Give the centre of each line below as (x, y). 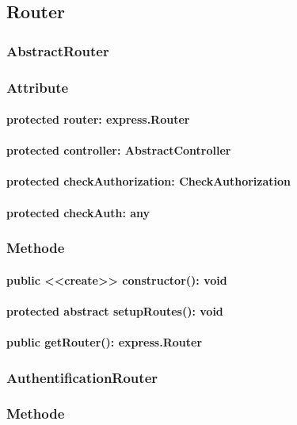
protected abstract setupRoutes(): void (115, 310)
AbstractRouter (58, 50)
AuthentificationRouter (82, 377)
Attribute (38, 87)
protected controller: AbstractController (119, 150)
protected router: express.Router (98, 119)
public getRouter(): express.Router (105, 342)
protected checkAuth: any (78, 212)
